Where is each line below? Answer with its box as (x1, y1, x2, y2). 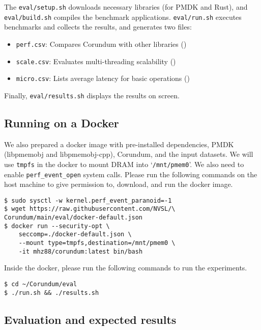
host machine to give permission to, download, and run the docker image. (4, 179, 233, 189)
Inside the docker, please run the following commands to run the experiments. (4, 262, 247, 273)
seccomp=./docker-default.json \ (18, 231, 132, 238)
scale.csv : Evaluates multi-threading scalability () (16, 56, 176, 66)
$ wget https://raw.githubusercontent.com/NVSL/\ (4, 205, 176, 213)
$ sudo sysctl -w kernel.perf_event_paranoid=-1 (4, 197, 172, 204)
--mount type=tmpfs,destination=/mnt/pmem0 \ (18, 239, 176, 247)
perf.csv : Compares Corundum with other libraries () (16, 38, 187, 49)
